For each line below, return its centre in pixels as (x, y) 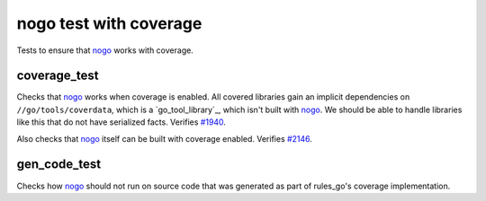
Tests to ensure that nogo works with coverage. (105, 50)
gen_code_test (59, 165)
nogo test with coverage (109, 23)
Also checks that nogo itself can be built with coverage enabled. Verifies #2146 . (164, 138)
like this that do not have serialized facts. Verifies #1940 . (121, 122)
